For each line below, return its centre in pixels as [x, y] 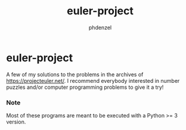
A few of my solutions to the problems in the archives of [75, 74]
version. [16, 122]
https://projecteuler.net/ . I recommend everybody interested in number [93, 81]
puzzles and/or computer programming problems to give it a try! [85, 87]
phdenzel [100, 27]
